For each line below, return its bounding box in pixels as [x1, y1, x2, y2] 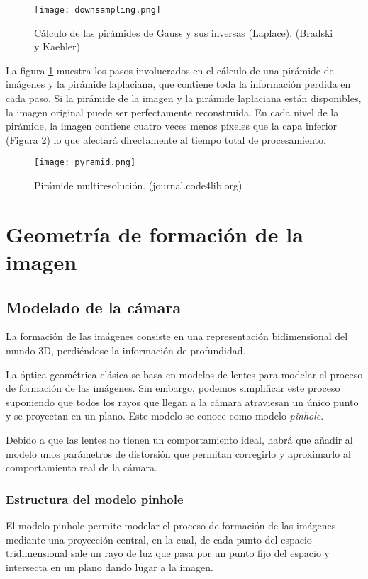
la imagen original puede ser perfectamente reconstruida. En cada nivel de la [6, 104, 339, 119]
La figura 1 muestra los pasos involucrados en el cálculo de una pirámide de [6, 62, 334, 77]
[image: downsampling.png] [34, 5, 161, 15]
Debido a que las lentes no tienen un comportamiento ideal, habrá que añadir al [6, 432, 353, 446]
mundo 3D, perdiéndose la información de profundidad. [6, 343, 246, 358]
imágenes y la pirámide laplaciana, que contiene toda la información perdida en [6, 77, 351, 91]
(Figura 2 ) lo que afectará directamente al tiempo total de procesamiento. [6, 132, 326, 147]
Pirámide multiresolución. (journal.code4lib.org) [34, 178, 242, 193]
